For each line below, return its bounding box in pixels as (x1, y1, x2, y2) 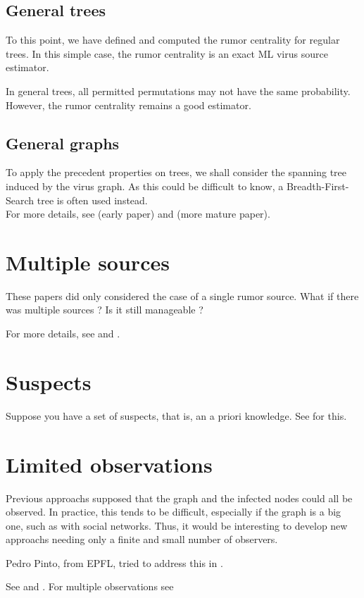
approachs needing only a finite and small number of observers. (6, 532, 278, 547)
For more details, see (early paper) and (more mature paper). (6, 206, 270, 221)
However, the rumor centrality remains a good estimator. (6, 97, 251, 112)
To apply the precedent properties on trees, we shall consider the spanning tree (6, 165, 346, 180)
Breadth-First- (286, 178, 349, 193)
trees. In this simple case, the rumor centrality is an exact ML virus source (6, 46, 328, 61)
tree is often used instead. (37, 192, 148, 207)
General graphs (6, 132, 120, 154)
